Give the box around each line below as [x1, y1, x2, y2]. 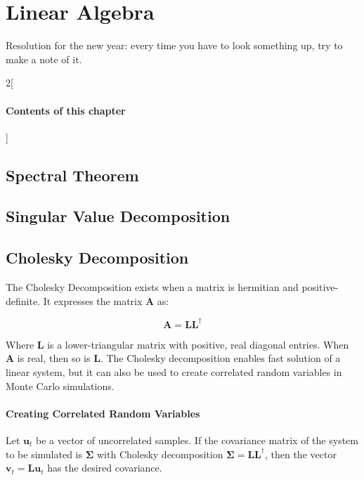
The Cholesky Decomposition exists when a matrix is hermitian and [6, 280, 299, 294]
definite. [6, 293, 41, 308]
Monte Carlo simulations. [6, 378, 115, 393]
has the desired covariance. [47, 460, 162, 475]
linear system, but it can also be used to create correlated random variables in [6, 364, 342, 379]
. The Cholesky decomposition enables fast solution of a [100, 351, 341, 365]
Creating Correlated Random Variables [6, 406, 200, 420]
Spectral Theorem [6, 164, 139, 186]
